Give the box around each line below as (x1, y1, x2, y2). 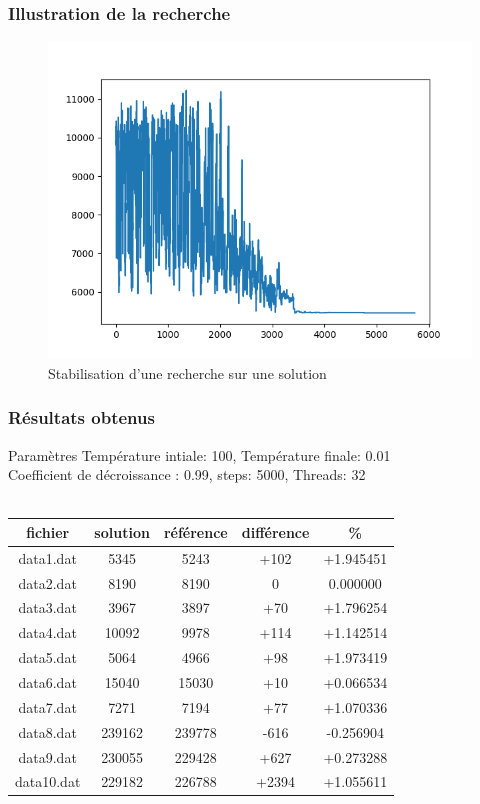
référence (163, 521, 228, 542)
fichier (26, 521, 70, 542)
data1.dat (18, 547, 77, 568)
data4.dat (18, 622, 77, 643)
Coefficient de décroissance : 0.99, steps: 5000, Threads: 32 (8, 464, 366, 485)
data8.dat (18, 721, 77, 742)
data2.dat (18, 572, 77, 593)
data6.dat (18, 671, 77, 692)
